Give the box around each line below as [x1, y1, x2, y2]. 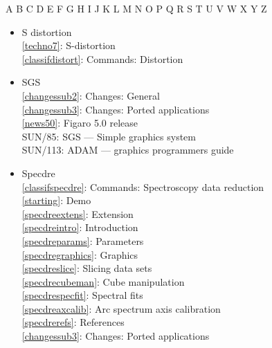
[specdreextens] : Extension [21, 206, 134, 221]
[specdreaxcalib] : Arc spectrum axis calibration [21, 301, 221, 315]
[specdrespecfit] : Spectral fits [21, 288, 143, 302]
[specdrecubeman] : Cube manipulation [21, 274, 185, 289]
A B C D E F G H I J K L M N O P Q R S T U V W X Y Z [6, 1, 267, 15]
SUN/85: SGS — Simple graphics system [21, 129, 196, 143]
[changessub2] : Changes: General [21, 88, 160, 102]
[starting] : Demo [21, 193, 91, 208]
